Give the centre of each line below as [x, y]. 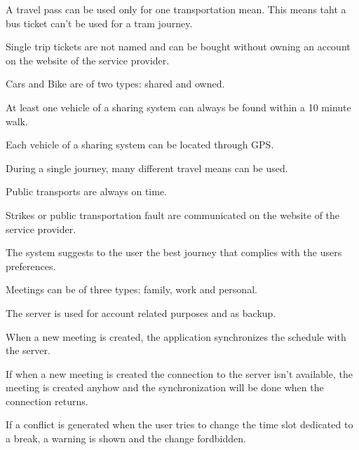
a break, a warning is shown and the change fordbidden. [126, 438]
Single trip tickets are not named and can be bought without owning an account [178, 47]
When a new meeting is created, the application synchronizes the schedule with [176, 336]
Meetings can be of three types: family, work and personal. [131, 289]
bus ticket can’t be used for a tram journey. [99, 23]
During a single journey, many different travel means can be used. [147, 168]
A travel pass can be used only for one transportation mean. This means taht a [176, 9]
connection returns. [47, 401]
